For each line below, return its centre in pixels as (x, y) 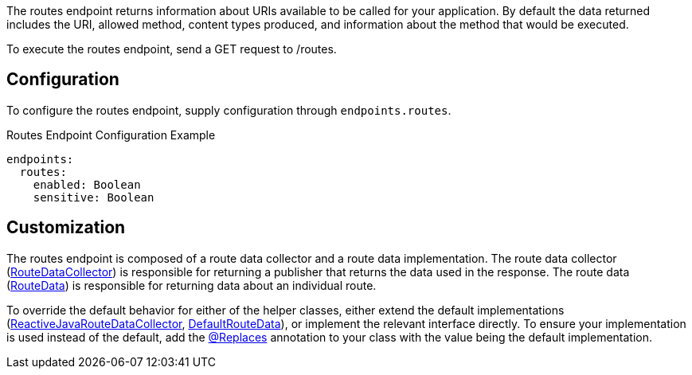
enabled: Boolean (87, 184)
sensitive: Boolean (94, 197)
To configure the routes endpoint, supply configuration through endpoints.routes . (229, 110)
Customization (66, 228)
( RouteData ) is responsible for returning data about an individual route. (192, 285)
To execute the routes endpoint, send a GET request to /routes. (172, 49)
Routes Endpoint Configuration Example (111, 135)
